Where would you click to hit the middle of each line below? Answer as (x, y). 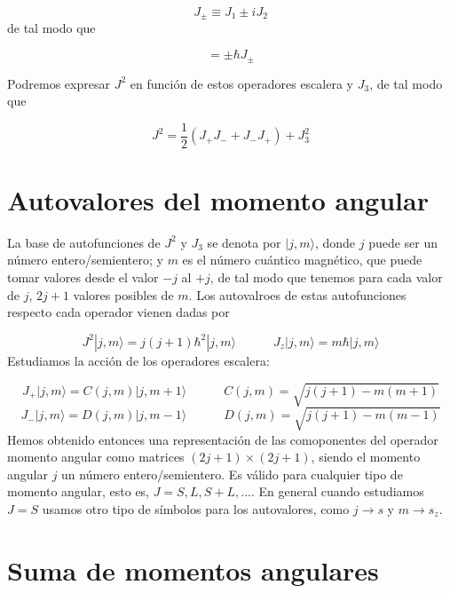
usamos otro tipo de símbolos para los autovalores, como (196, 508)
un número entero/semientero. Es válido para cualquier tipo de (232, 474)
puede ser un (403, 242)
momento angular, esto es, (79, 491)
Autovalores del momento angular (218, 199)
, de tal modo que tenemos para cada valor (326, 277)
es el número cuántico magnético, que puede (302, 260)
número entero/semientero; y (85, 260)
